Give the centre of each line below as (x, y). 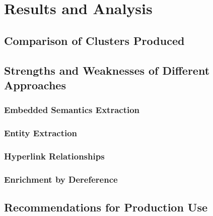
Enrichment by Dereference (61, 179)
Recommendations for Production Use (106, 207)
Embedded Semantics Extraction (72, 110)
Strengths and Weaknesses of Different (107, 70)
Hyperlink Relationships (54, 156)
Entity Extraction (41, 133)
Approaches (35, 85)
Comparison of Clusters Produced (94, 40)
